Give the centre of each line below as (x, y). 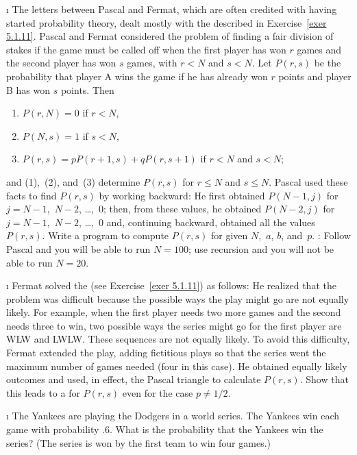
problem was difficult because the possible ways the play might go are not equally (178, 298)
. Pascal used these (308, 181)
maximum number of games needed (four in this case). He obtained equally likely (177, 366)
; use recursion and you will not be (261, 248)
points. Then (87, 89)
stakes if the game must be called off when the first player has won (146, 49)
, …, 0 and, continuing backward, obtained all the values (197, 222)
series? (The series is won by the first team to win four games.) (139, 442)
